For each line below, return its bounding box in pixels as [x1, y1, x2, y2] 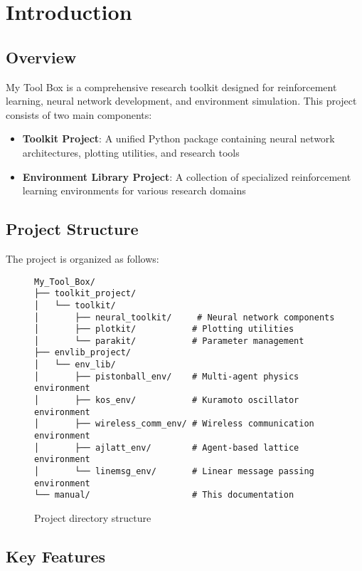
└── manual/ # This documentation [34, 490, 294, 501]
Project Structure [6, 218, 139, 240]
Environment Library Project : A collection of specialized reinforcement [22, 169, 351, 184]
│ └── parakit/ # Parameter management [34, 335, 304, 346]
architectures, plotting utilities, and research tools [22, 145, 240, 159]
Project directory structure [34, 510, 151, 525]
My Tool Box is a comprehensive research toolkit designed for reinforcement [6, 79, 337, 94]
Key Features [6, 545, 106, 567]
